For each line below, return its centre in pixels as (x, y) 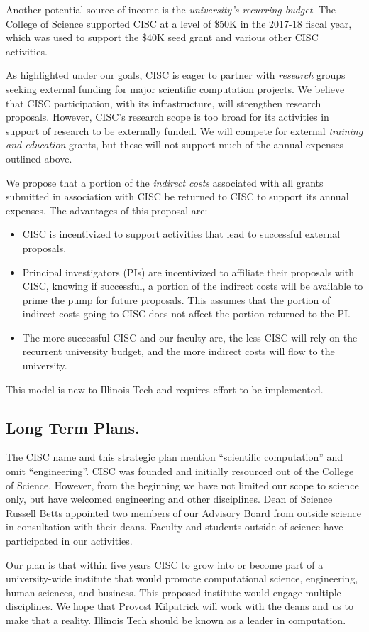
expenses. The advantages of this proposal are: (107, 210)
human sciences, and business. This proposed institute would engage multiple (174, 592)
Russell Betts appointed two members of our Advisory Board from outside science (183, 512)
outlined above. (39, 158)
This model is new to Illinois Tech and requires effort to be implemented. (165, 389)
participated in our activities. (69, 541)
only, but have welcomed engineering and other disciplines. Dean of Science (169, 499)
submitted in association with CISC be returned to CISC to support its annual (177, 196)
